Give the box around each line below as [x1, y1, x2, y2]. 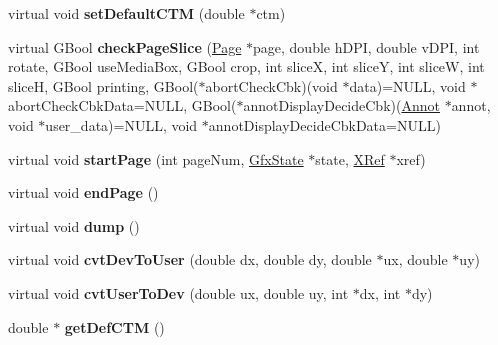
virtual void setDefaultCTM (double [8, 3, 245, 23]
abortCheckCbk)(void [205, 75, 338, 96]
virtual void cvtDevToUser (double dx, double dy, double [8, 249, 372, 270]
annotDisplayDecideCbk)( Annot [243, 95, 440, 116]
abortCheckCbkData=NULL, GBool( [8, 95, 237, 116]
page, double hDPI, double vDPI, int [253, 36, 480, 57]
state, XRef [315, 148, 385, 169]
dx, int [359, 282, 401, 303]
